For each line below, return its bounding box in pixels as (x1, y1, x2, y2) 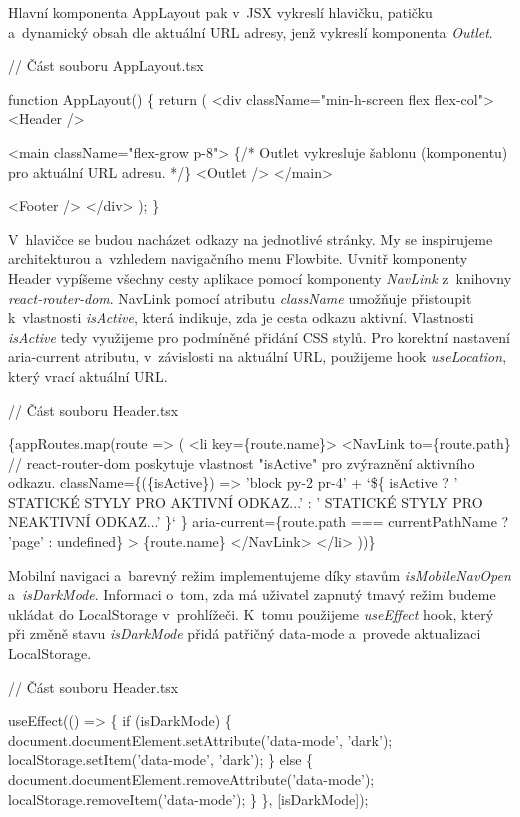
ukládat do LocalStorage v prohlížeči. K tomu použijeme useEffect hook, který (8, 603, 494, 624)
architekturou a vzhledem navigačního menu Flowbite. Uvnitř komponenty (8, 248, 468, 269)
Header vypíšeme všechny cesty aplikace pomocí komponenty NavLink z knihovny (8, 267, 512, 288)
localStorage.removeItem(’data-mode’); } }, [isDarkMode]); (8, 788, 369, 809)
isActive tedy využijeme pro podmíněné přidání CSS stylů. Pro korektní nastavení (8, 326, 510, 347)
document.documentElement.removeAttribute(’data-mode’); (8, 769, 375, 789)
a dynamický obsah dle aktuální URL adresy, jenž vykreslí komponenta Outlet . (8, 21, 493, 42)
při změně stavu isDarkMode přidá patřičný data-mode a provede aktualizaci (8, 623, 481, 644)
